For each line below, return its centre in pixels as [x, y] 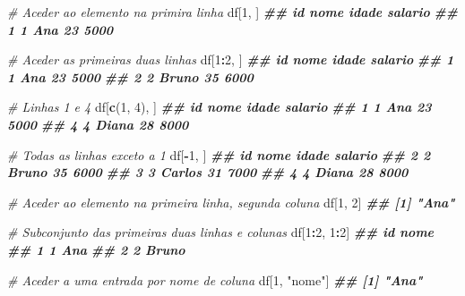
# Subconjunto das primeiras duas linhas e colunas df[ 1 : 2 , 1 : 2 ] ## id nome [221, 232]
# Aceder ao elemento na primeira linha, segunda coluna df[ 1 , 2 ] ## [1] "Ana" [231, 202]
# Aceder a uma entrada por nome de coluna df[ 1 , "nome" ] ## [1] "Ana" [215, 279]
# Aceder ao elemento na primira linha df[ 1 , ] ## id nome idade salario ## [232, 12]
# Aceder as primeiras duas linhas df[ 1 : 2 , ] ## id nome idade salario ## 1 [231, 59]
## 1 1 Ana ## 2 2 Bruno [96, 249]
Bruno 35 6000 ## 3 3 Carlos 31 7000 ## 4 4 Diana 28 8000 [208, 172]
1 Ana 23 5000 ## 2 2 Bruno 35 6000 [130, 76]
